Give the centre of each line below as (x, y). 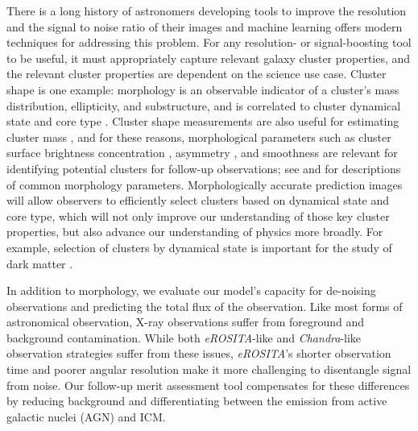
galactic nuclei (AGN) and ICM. (86, 416)
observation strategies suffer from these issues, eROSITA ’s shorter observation (199, 353)
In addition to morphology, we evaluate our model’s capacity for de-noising (191, 290)
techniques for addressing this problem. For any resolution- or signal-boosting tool (209, 42)
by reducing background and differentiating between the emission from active (197, 401)
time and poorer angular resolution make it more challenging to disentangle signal (209, 369)
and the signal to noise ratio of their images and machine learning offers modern (205, 26)
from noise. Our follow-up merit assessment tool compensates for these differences (208, 385)
